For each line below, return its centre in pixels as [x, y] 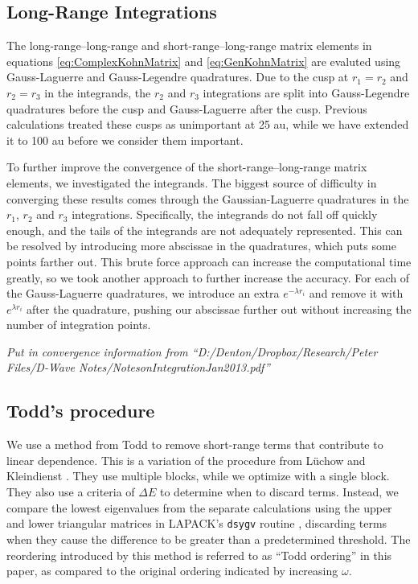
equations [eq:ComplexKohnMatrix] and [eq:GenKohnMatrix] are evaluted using [204, 61]
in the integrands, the [98, 92]
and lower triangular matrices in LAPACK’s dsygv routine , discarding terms [197, 523]
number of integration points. [79, 325]
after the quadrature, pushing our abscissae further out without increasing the [219, 308]
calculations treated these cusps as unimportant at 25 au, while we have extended [208, 124]
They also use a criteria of [71, 492]
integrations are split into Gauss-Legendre [306, 92]
